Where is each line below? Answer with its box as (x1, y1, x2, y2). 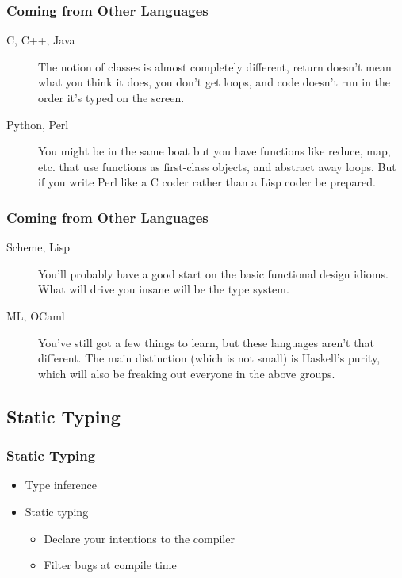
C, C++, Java (6, 32, 75, 48)
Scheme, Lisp (6, 239, 70, 255)
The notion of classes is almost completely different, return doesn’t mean (38, 58, 392, 75)
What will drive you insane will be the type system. (38, 281, 289, 297)
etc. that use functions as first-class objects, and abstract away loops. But (38, 158, 396, 174)
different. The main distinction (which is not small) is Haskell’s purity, (38, 350, 381, 366)
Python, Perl (6, 116, 69, 132)
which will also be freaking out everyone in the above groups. (38, 365, 335, 381)
